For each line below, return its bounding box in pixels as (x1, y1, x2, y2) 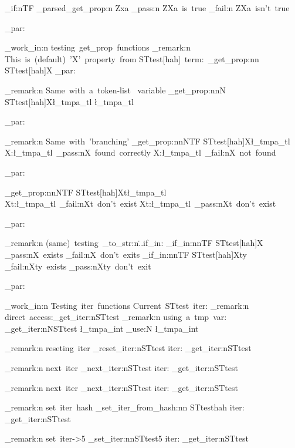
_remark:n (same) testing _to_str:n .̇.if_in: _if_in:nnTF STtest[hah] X (5, 237, 263, 249)
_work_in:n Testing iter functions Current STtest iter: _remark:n (5, 299, 249, 311)
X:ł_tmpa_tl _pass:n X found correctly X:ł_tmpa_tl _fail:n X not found (5, 146, 276, 159)
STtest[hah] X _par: (5, 64, 76, 76)
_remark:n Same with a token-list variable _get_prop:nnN (5, 83, 226, 96)
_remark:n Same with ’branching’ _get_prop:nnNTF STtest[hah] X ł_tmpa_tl (5, 134, 290, 147)
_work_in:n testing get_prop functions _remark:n (5, 41, 191, 53)
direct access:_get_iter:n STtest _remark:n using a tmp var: (5, 311, 227, 323)
